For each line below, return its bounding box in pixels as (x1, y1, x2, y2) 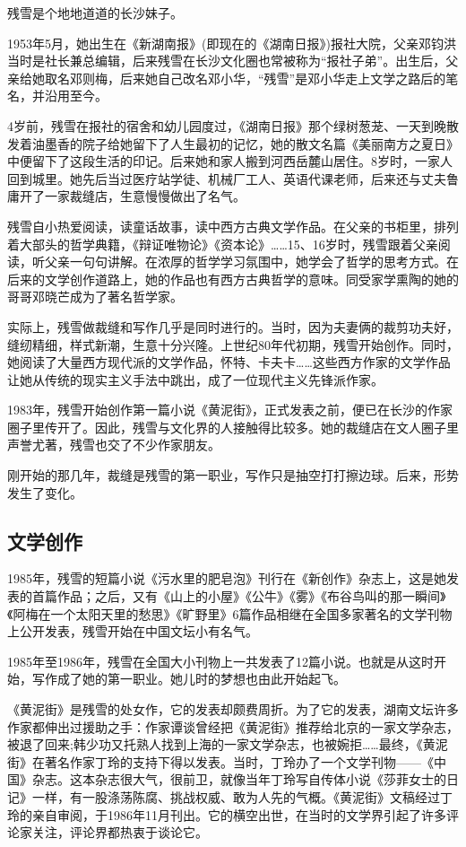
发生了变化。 (7, 483, 82, 502)
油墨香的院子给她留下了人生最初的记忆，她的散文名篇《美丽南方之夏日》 (31, 134, 459, 153)
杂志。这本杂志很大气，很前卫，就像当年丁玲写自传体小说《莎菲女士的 (31, 770, 446, 789)
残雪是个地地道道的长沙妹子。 (7, 4, 183, 22)
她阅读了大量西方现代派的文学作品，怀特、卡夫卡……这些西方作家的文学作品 (7, 353, 451, 371)
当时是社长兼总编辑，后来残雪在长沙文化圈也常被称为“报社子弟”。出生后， (7, 51, 446, 70)
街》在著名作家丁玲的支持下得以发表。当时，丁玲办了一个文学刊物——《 (7, 752, 434, 771)
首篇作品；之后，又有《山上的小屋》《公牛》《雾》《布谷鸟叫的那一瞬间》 (31, 587, 446, 606)
